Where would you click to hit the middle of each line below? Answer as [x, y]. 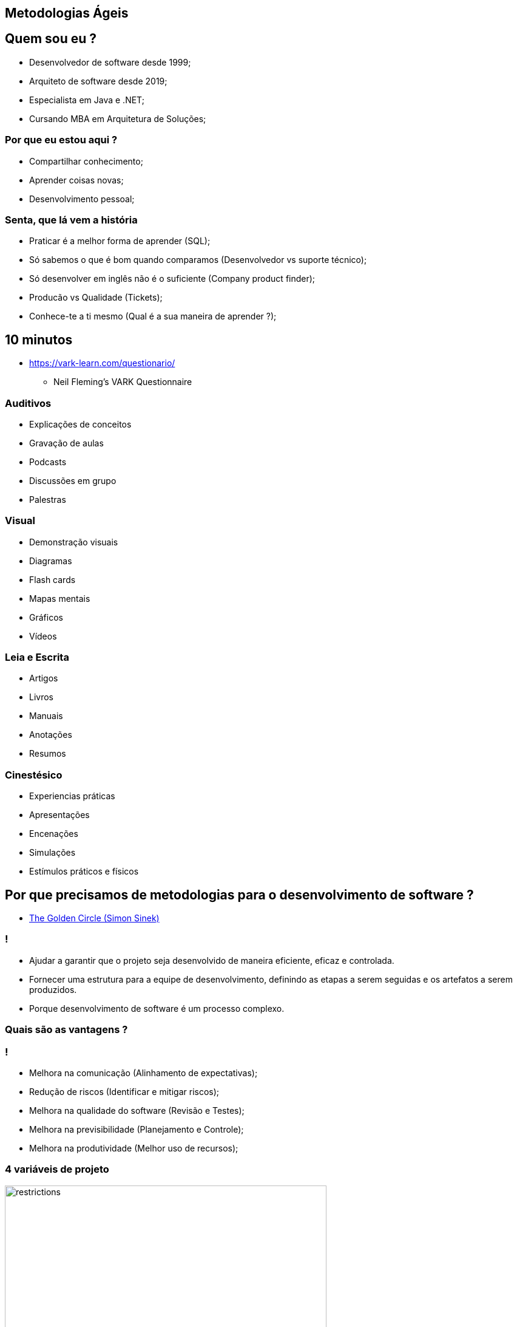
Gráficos [46, 617]
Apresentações [59, 815]
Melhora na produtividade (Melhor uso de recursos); [134, 1148]
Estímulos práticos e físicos [84, 872]
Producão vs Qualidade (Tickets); [96, 298]
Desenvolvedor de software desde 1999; [110, 62]
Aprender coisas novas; [76, 180]
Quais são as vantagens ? [66, 1030]
